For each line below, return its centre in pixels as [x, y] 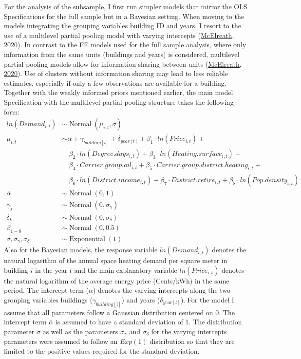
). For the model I [207, 299]
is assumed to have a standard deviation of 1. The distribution [149, 322]
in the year [51, 270]
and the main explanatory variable [126, 270]
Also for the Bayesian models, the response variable [81, 250]
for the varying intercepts [189, 331]
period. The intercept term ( [46, 290]
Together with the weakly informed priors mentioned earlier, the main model [119, 92]
